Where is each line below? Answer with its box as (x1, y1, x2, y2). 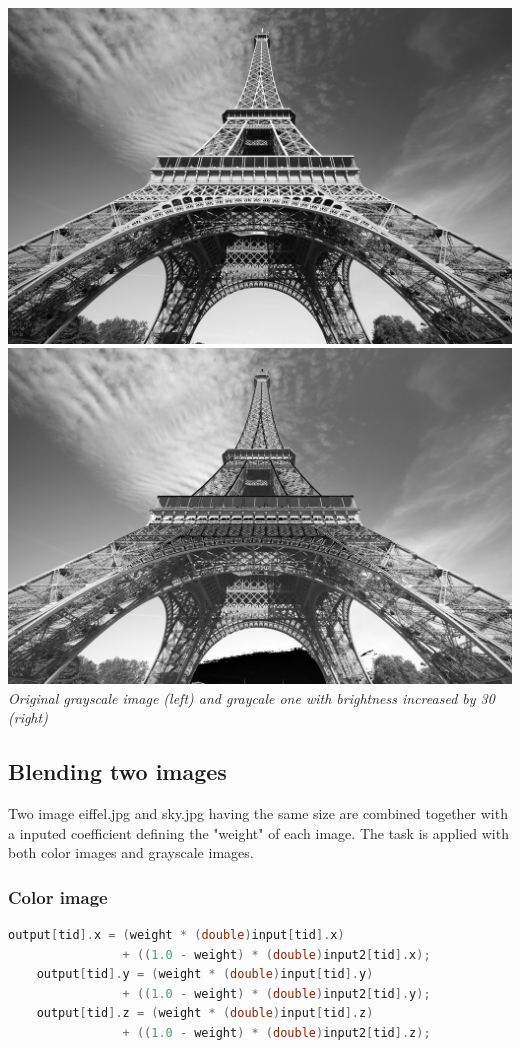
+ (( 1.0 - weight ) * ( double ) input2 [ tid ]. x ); (122, 947, 431, 962)
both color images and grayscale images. (8, 842, 254, 863)
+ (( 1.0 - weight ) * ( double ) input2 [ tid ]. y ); (122, 986, 431, 1001)
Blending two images (8, 756, 227, 787)
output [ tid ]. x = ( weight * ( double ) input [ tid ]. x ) (8, 927, 345, 942)
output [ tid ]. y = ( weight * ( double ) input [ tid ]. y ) (36, 967, 374, 982)
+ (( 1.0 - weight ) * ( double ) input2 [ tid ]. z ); (122, 1025, 431, 1040)
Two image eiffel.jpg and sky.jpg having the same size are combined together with (8, 802, 508, 823)
